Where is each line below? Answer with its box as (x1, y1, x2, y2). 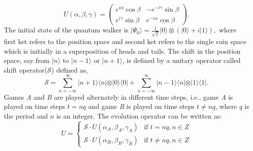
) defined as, (51, 64, 88, 75)
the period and (4, 110, 48, 121)
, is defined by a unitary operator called (122, 55, 241, 65)
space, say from (4, 55, 50, 65)
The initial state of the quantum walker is (4, 25, 129, 35)
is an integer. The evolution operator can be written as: (56, 110, 222, 121)
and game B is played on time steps (88, 101, 195, 111)
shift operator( (4, 64, 47, 75)
